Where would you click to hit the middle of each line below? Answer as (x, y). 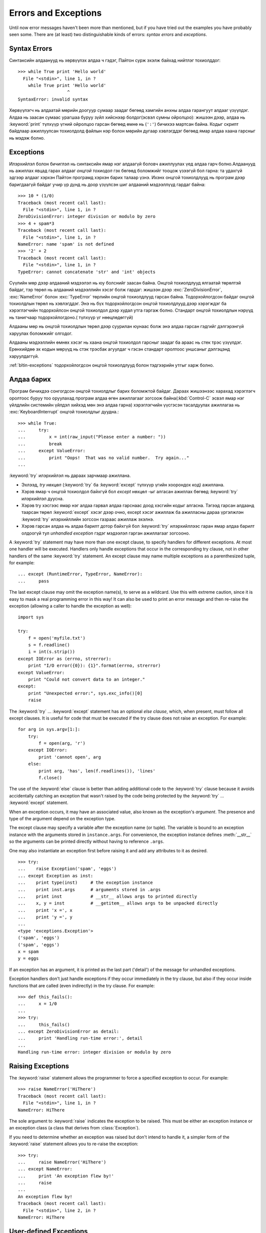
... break (40, 444)
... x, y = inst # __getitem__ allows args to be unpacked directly (118, 903)
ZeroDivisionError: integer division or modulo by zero (87, 217)
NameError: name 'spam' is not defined (66, 244)
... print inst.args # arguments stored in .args (89, 889)
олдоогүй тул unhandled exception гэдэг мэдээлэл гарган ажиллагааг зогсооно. (106, 533)
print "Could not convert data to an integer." (86, 679)
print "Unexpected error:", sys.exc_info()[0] (85, 693)
